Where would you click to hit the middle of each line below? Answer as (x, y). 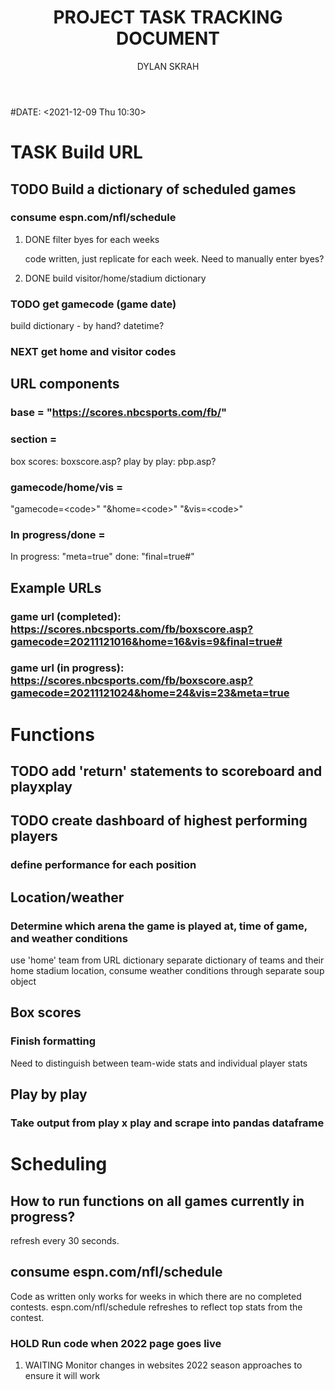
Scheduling (59, 1164)
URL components (65, 384)
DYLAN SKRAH (168, 66)
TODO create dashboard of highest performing (159, 821)
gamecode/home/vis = (67, 487)
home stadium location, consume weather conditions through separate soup (167, 971)
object (23, 982)
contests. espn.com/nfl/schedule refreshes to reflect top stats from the (156, 1307)
